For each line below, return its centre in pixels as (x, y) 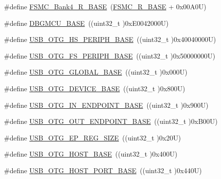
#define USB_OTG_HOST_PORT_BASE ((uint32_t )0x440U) (103, 170)
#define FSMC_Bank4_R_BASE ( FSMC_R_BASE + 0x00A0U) (105, 6)
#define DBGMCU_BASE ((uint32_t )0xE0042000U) (86, 23)
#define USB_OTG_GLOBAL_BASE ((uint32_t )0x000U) (96, 72)
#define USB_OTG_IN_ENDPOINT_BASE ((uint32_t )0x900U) (106, 105)
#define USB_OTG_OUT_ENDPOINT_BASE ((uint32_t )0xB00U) (111, 121)
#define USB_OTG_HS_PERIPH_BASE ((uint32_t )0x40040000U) (110, 39)
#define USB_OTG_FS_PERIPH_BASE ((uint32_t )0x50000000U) (110, 55)
